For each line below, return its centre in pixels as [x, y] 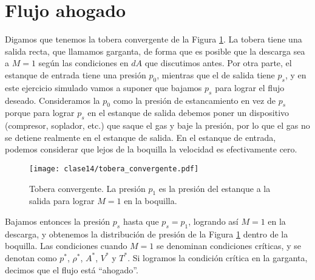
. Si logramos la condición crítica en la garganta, [218, 257]
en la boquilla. [151, 201]
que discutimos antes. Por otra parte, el [218, 63]
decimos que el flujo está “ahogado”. [72, 269]
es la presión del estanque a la [215, 188]
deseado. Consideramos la [52, 100]
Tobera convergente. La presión [87, 188]
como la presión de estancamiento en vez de [194, 100]
